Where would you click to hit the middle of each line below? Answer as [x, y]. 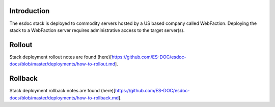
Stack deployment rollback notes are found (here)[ [62, 91]
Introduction [30, 11]
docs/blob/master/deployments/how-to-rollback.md [64, 98]
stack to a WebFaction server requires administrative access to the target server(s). [97, 30]
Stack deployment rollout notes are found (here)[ [61, 57]
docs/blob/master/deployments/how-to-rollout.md [62, 64]
